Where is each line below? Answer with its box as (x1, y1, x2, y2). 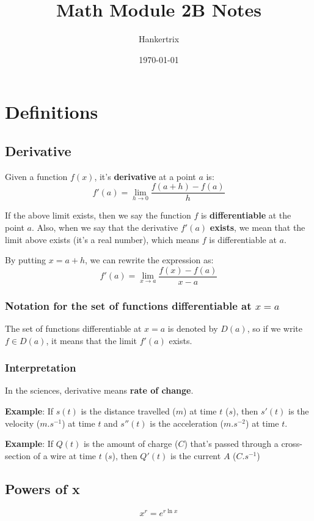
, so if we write (247, 322, 303, 335)
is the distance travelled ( (81, 405, 176, 418)
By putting (5, 253, 46, 266)
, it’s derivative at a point (94, 170, 196, 182)
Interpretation (5, 360, 76, 375)
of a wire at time (33, 449, 97, 462)
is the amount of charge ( (83, 437, 178, 450)
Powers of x (5, 479, 80, 498)
